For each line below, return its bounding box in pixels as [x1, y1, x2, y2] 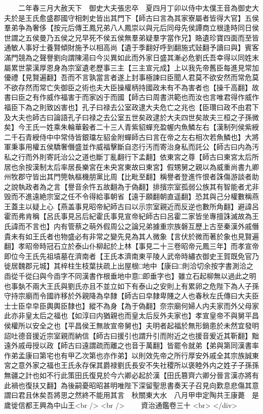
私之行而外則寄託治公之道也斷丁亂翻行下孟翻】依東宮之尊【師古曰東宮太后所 [4, 151, 259, 162]
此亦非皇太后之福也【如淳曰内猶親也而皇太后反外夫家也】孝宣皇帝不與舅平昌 [4, 310, 259, 321]
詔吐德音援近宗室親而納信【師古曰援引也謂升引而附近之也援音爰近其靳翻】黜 [4, 330, 259, 341]
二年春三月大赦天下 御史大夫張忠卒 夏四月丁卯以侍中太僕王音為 [18, 3, 238, 13]
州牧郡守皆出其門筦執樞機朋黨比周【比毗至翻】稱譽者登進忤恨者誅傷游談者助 [4, 171, 259, 182]
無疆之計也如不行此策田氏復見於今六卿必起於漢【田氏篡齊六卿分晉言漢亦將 [4, 369, 252, 380]
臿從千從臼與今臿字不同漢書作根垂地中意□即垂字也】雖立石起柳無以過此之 [4, 271, 249, 281]
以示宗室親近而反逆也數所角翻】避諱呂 [131, 201, 259, 211]
